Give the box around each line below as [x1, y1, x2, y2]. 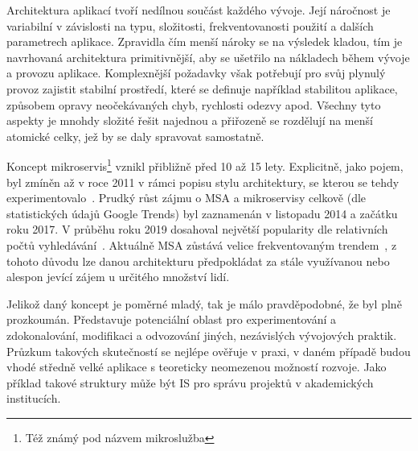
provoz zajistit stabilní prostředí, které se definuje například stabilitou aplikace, [6, 80, 398, 97]
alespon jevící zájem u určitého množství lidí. [6, 268, 230, 285]
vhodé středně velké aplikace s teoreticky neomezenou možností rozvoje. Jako [6, 358, 387, 375]
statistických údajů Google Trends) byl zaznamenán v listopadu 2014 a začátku [6, 205, 398, 221]
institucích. [6, 390, 61, 407]
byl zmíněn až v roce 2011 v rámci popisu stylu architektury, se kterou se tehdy [6, 173, 400, 190]
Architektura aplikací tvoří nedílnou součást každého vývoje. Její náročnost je [6, 2, 391, 18]
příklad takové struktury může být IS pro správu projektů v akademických [6, 374, 374, 391]
